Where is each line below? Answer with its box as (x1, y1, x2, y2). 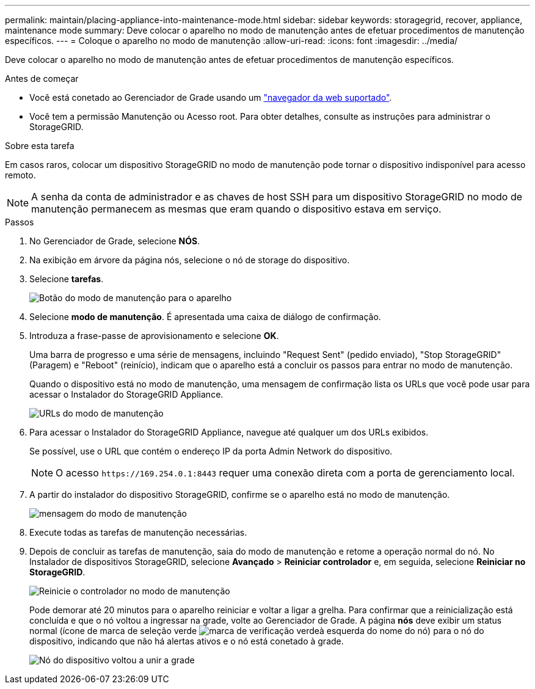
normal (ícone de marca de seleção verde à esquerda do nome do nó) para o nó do (29, 625, 484, 636)
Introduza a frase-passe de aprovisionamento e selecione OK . (29, 330, 279, 341)
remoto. (5, 170, 36, 180)
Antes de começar (5, 73, 79, 84)
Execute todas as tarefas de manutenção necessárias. (29, 527, 247, 538)
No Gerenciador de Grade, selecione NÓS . (29, 236, 200, 246)
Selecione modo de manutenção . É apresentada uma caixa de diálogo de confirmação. (29, 312, 381, 322)
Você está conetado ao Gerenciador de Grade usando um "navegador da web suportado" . (29, 92, 392, 103)
